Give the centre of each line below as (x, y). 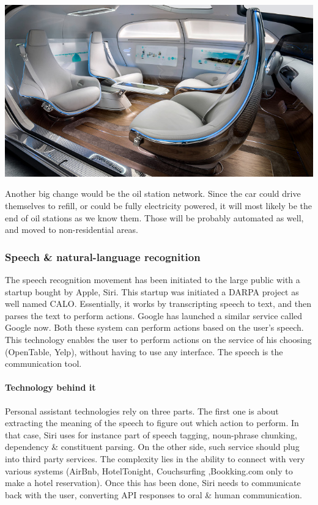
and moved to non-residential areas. (72, 230)
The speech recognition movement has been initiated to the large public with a (153, 280)
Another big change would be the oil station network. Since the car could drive (153, 194)
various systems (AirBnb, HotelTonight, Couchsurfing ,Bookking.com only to (149, 470)
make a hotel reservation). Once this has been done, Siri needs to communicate (153, 483)
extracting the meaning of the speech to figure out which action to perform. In (152, 423)
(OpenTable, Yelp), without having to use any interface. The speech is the (144, 351)
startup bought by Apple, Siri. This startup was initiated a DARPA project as (152, 291)
